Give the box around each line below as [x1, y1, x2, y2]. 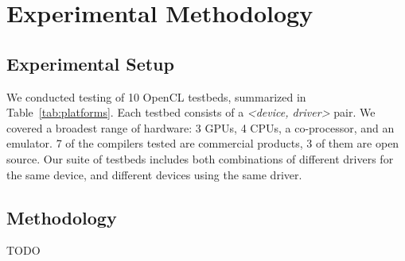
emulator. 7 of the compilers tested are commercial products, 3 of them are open [6, 135, 399, 152]
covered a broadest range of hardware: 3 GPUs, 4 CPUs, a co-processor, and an [6, 119, 395, 136]
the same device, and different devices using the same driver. [6, 166, 302, 182]
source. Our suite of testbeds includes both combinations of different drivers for [6, 150, 394, 167]
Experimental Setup [6, 51, 174, 75]
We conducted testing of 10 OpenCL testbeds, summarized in [6, 88, 306, 105]
